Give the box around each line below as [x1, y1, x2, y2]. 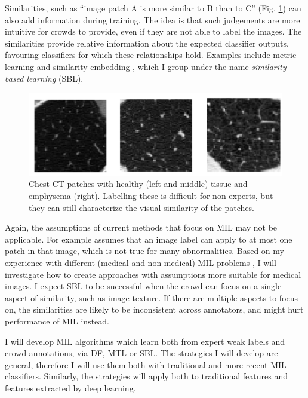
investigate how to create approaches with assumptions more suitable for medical [5, 268, 301, 280]
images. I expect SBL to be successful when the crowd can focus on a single [5, 280, 282, 292]
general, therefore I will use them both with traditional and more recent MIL [5, 358, 287, 371]
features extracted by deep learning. [5, 381, 136, 394]
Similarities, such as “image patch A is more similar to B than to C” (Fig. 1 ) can [5, 2, 301, 14]
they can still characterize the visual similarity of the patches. [29, 201, 255, 213]
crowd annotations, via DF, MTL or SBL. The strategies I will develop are [5, 347, 278, 359]
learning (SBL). [26, 72, 84, 84]
